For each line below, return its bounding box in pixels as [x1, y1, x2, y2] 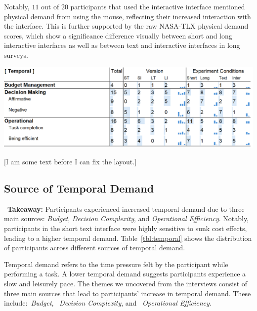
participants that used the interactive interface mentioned [70, 1, 245, 11]
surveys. [4, 49, 28, 60]
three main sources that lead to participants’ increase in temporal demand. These [4, 288, 251, 298]
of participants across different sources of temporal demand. [4, 242, 185, 253]
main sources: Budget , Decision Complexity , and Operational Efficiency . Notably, [4, 213, 249, 224]
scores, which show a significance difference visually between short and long [4, 30, 232, 40]
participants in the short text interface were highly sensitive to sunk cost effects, [4, 223, 247, 233]
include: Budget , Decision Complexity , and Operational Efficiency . [4, 298, 212, 308]
